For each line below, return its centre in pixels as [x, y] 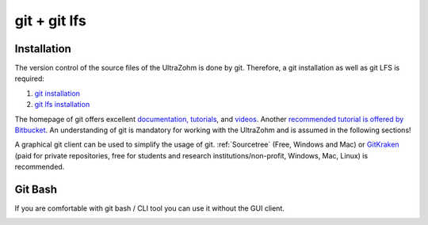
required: [30, 78]
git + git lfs [50, 21]
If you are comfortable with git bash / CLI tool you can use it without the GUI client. [149, 208]
